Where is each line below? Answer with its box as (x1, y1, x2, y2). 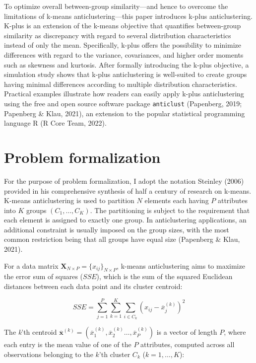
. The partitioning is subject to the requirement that (90, 205, 250, 215)
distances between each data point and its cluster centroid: (4, 281, 183, 291)
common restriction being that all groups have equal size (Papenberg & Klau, (4, 234, 240, 244)
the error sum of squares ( (4, 271, 83, 282)
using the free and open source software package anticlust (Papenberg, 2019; (4, 98, 242, 108)
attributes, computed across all (140, 339, 235, 350)
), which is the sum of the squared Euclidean (96, 271, 233, 282)
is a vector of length (156, 327, 217, 337)
